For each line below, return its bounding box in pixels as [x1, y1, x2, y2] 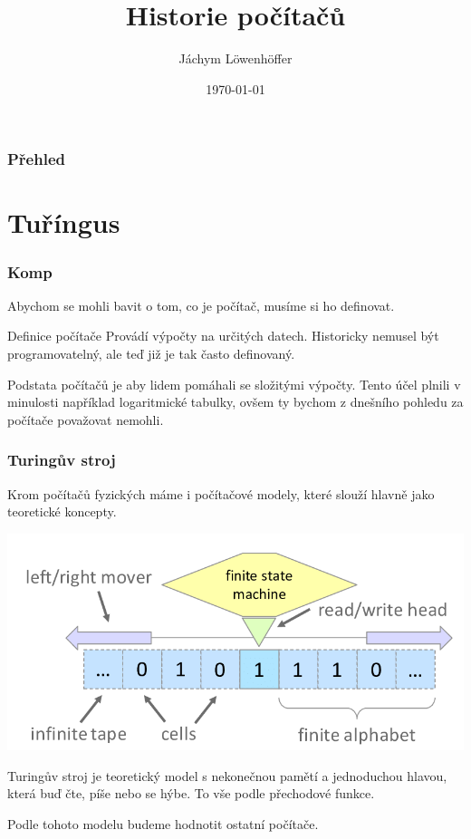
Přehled [7, 148, 65, 170]
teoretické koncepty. [7, 502, 117, 521]
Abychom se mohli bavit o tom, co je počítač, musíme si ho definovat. [7, 295, 395, 314]
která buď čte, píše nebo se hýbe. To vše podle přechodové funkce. [7, 784, 375, 803]
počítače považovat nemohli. [7, 410, 164, 429]
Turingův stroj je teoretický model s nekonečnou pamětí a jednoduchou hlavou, [7, 766, 447, 785]
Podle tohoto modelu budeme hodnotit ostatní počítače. [7, 814, 319, 833]
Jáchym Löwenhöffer [178, 49, 293, 68]
